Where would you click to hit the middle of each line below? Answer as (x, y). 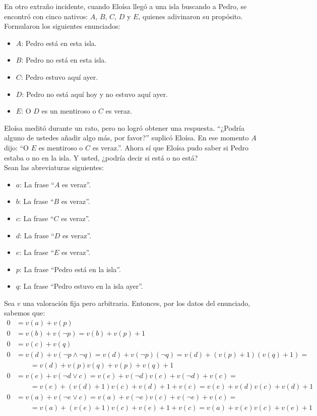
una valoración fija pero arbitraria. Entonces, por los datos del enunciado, (137, 303)
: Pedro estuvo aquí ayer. (59, 76)
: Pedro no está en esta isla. (64, 60)
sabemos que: (25, 313)
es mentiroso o (61, 147)
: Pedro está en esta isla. (59, 43)
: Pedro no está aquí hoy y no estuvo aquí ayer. (95, 94)
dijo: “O (17, 147)
